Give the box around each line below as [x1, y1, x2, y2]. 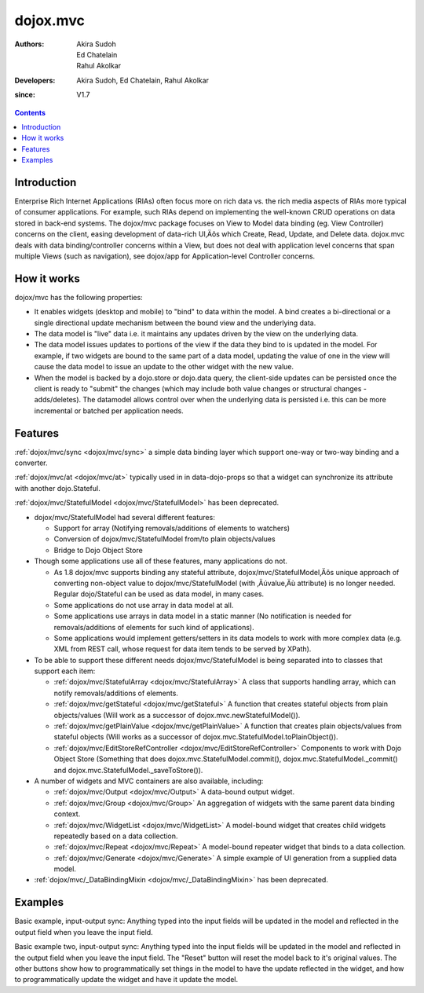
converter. [14, 458, 48, 467]
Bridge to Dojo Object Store [53, 545, 143, 555]
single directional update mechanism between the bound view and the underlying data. [34, 318, 316, 328]
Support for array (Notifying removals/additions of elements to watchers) [53, 523, 291, 533]
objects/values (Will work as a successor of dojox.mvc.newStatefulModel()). [53, 710, 301, 720]
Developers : [14, 75, 56, 85]
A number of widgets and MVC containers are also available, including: [34, 776, 264, 786]
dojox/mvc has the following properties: [14, 292, 143, 302]
